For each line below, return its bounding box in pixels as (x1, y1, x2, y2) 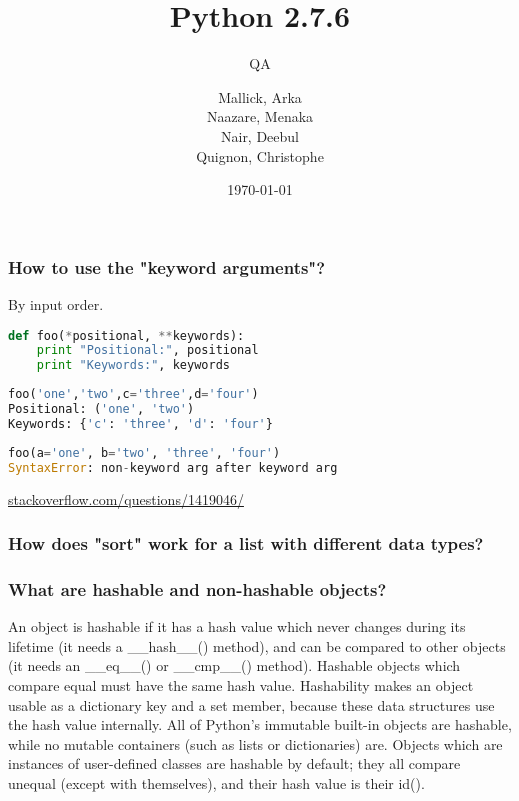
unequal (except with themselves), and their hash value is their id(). (8, 772, 425, 793)
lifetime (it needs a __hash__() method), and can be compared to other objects (8, 635, 506, 656)
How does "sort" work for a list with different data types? (8, 531, 484, 556)
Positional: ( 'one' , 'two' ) (8, 402, 195, 417)
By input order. (8, 293, 104, 314)
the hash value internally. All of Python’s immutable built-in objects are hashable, (8, 714, 512, 735)
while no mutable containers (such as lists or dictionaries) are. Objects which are (8, 733, 503, 754)
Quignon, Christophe (196, 145, 324, 166)
